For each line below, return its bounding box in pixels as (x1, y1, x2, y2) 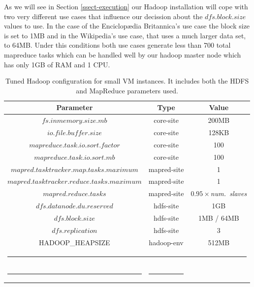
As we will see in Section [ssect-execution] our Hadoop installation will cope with (4, 1, 248, 11)
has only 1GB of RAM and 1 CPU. (4, 59, 110, 69)
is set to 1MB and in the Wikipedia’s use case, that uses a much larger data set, (4, 30, 246, 40)
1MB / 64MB (198, 212, 239, 223)
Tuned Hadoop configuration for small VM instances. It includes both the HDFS (5, 76, 249, 86)
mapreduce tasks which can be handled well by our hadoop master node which (4, 49, 241, 59)
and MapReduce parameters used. (76, 85, 178, 95)
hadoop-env (149, 237, 184, 247)
